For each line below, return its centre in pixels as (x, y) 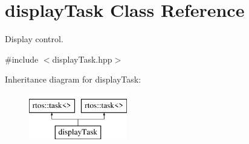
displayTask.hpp (82, 59)
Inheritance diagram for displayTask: (73, 79)
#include (22, 59)
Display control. (34, 39)
